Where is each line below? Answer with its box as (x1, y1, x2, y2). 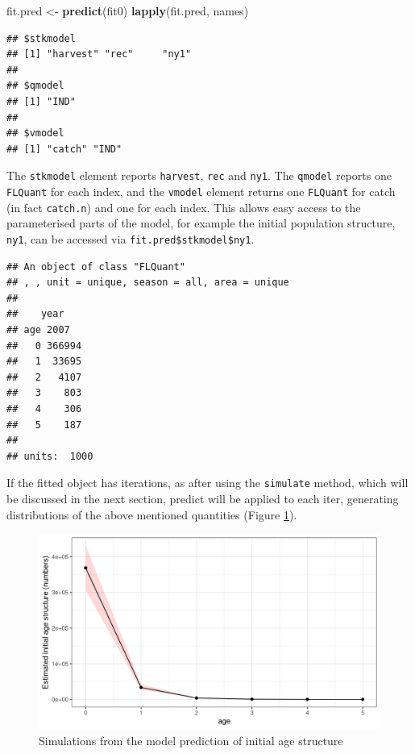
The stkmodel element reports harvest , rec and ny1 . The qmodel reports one (6, 167, 392, 184)
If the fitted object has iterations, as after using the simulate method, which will (6, 474, 409, 491)
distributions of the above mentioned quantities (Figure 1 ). (6, 506, 297, 523)
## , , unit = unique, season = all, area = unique (6, 277, 289, 289)
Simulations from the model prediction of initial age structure (39, 731, 343, 748)
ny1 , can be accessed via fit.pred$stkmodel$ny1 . (6, 230, 255, 247)
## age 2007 (6, 323, 70, 335)
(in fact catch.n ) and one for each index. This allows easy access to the (6, 198, 361, 215)
